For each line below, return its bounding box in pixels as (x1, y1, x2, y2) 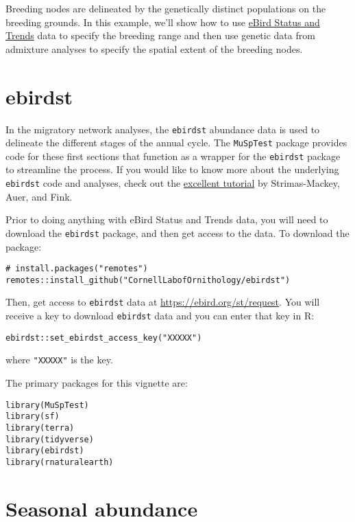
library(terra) (5, 423, 75, 433)
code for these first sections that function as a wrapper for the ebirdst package (5, 148, 341, 163)
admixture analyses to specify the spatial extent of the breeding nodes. (5, 41, 303, 56)
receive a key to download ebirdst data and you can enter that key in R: (5, 308, 315, 323)
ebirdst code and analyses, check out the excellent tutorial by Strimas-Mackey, (5, 176, 340, 190)
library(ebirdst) (5, 446, 84, 456)
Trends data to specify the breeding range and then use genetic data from (5, 28, 315, 43)
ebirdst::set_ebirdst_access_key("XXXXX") (5, 332, 202, 343)
